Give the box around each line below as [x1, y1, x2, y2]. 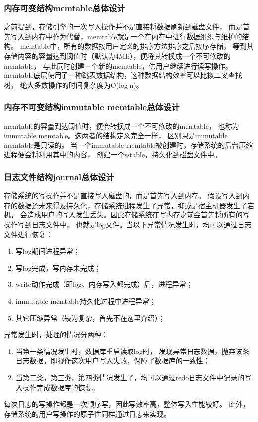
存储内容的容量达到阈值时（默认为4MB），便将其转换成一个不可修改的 [4, 51, 231, 61]
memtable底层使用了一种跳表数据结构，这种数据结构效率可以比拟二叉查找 [4, 70, 242, 80]
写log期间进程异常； [15, 246, 80, 256]
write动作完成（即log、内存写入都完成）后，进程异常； [15, 279, 193, 289]
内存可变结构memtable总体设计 [4, 1, 125, 14]
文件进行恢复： [4, 229, 53, 239]
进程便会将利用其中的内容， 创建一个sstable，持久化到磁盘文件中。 [4, 149, 222, 160]
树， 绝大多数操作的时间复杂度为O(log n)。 [4, 79, 143, 90]
